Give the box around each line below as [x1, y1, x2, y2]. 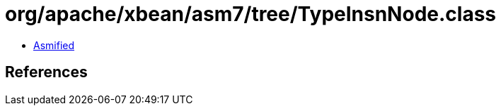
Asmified [33, 39, 75, 51]
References [5, 63, 88, 81]
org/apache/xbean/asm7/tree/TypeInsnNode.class [5, 2, 496, 26]
